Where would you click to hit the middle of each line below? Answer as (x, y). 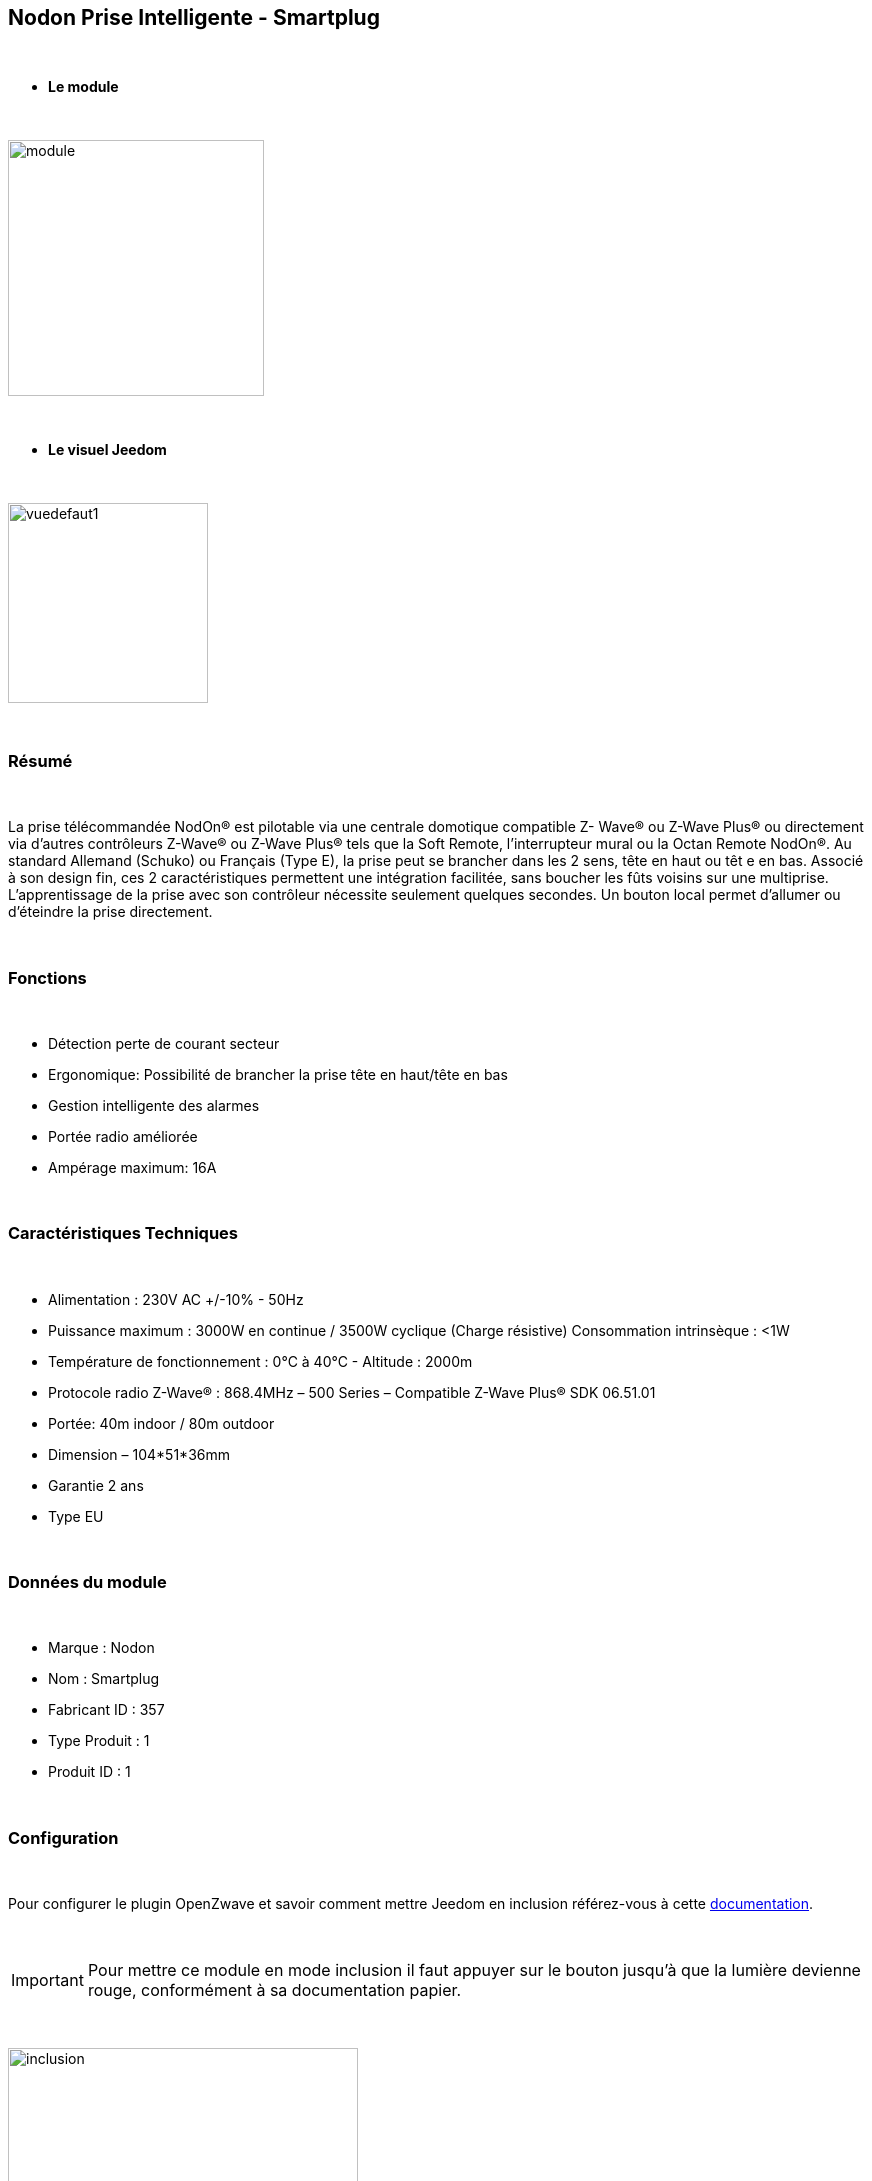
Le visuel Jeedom (107, 450)
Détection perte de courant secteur (164, 1043)
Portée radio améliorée (123, 1136)
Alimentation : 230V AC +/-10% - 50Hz (176, 1299)
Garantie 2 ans (96, 1485)
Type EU (76, 1516)
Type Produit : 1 (99, 1741)
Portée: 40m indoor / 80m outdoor (161, 1423)
